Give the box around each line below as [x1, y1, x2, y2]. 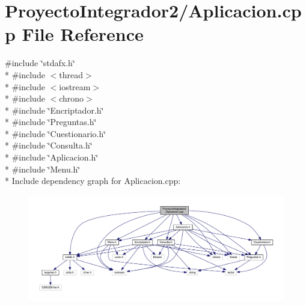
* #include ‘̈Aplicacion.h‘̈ [5, 151, 99, 164]
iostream [59, 80, 91, 93]
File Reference [22, 22, 144, 46]
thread [59, 68, 83, 81]
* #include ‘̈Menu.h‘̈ [5, 162, 81, 175]
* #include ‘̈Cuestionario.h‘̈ [5, 127, 106, 139]
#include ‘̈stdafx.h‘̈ [5, 57, 75, 69]
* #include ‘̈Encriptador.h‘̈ [5, 103, 104, 116]
